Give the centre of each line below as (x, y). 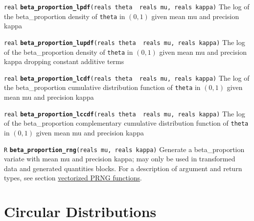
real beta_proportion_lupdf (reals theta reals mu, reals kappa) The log (125, 42)
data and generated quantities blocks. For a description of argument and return (123, 168)
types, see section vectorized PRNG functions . (73, 178)
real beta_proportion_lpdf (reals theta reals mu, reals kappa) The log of (127, 6)
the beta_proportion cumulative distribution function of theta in (102, 87)
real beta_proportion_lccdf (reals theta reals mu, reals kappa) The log (125, 113)
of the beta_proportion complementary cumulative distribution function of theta (126, 123)
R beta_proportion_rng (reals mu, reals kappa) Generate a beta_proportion (124, 149)
